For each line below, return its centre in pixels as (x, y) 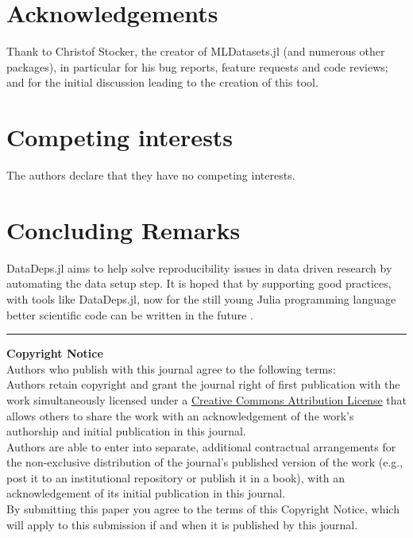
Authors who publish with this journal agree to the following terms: (171, 368)
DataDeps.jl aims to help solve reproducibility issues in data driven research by (199, 267)
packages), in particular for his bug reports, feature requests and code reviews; (197, 66)
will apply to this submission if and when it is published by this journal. (182, 524)
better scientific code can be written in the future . (130, 314)
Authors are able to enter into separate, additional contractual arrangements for (201, 446)
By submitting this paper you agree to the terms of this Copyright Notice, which (203, 509)
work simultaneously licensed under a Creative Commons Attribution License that (206, 399)
